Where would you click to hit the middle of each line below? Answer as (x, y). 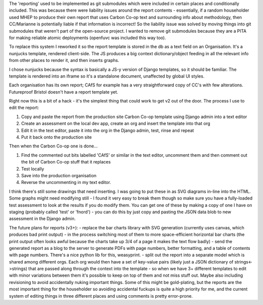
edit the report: (24, 108)
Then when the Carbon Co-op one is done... (53, 146)
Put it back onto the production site (56, 137)
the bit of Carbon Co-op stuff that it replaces (66, 162)
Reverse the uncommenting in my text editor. (66, 183)
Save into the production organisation (59, 175)
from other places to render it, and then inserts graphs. (64, 61)
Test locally (33, 169)
